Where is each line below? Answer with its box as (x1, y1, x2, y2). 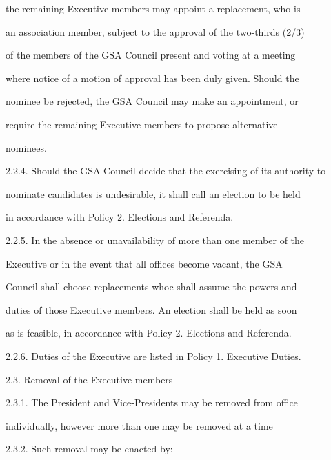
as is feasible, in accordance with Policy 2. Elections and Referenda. (6, 326, 292, 340)
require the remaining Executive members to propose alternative (6, 117, 278, 131)
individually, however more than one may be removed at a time (6, 418, 273, 432)
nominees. (6, 140, 47, 154)
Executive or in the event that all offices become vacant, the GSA (6, 256, 283, 270)
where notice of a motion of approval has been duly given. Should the (6, 70, 299, 85)
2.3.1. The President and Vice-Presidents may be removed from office (6, 395, 298, 410)
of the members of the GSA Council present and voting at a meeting (6, 48, 296, 62)
